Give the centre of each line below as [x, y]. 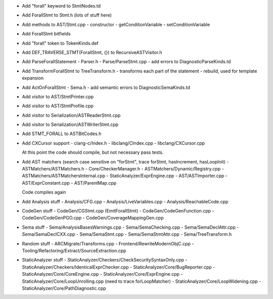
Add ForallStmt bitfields [46, 34]
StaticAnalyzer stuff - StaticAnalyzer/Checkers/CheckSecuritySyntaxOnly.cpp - [105, 260]
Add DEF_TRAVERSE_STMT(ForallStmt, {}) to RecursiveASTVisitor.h [92, 52]
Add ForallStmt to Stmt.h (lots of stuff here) [67, 15]
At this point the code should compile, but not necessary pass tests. [93, 152]
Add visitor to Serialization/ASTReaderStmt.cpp [71, 115]
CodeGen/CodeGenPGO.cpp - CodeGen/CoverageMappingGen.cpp [93, 218]
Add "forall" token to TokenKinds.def [60, 43]
